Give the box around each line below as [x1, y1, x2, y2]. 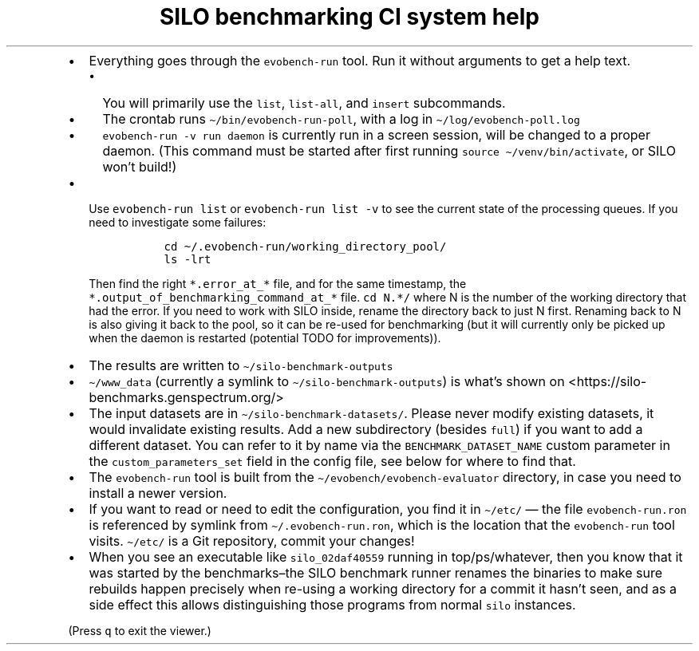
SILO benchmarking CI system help [160, 3, 539, 30]
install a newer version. [89, 484, 227, 501]
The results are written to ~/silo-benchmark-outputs [89, 357, 393, 373]
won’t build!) [102, 158, 177, 175]
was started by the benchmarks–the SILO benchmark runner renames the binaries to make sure [89, 564, 662, 581]
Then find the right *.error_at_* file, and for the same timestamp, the [89, 276, 467, 290]
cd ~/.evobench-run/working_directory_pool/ [164, 239, 447, 253]
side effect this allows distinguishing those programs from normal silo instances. [89, 596, 576, 613]
